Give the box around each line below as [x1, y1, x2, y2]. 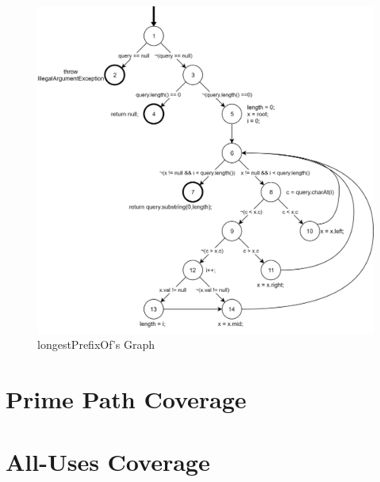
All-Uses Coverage [6, 445, 210, 477]
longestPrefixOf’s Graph [37, 336, 155, 353]
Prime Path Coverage [6, 383, 247, 415]
